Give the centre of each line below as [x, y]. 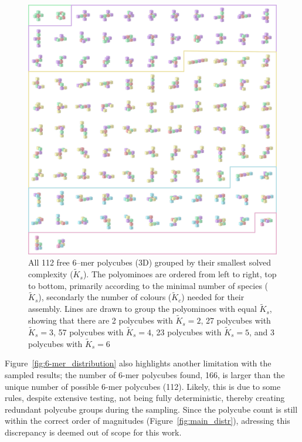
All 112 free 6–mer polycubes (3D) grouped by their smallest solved [150, 262]
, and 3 [262, 331]
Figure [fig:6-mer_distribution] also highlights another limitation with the [138, 363]
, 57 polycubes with [88, 331]
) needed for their [213, 297]
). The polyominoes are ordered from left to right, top [180, 274]
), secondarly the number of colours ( [105, 297]
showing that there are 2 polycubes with [101, 320]
